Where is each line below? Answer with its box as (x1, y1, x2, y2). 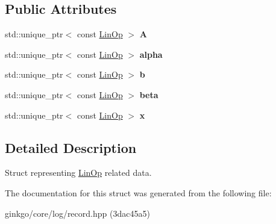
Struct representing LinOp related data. (5, 166, 152, 179)
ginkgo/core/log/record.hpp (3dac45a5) (5, 207, 150, 219)
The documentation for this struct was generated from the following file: (5, 186, 272, 199)
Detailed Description (5, 138, 137, 157)
